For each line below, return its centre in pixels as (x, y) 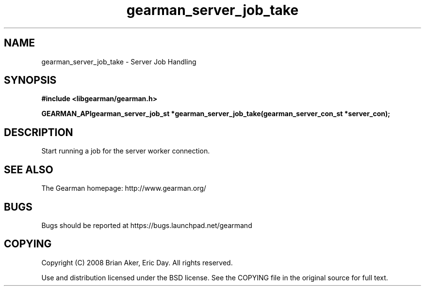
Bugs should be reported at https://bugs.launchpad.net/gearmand (147, 225)
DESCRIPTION (39, 132)
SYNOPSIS (30, 80)
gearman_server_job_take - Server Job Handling (119, 61)
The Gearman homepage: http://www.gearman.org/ (124, 188)
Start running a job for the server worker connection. (126, 151)
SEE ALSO (29, 169)
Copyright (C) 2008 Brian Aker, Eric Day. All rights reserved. (137, 262)
